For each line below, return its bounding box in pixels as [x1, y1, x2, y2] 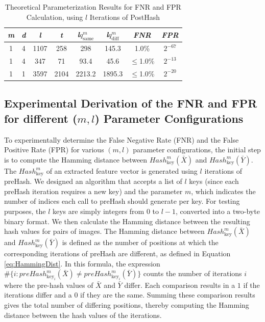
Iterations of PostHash [89, 11, 160, 22]
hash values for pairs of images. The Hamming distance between [4, 226, 205, 236]
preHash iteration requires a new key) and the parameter [4, 185, 183, 196]
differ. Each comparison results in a [124, 279, 235, 290]
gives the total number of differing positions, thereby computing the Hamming [4, 300, 249, 310]
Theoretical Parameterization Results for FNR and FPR [5, 2, 181, 12]
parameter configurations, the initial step [133, 144, 261, 155]
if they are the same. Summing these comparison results [80, 289, 255, 300]
